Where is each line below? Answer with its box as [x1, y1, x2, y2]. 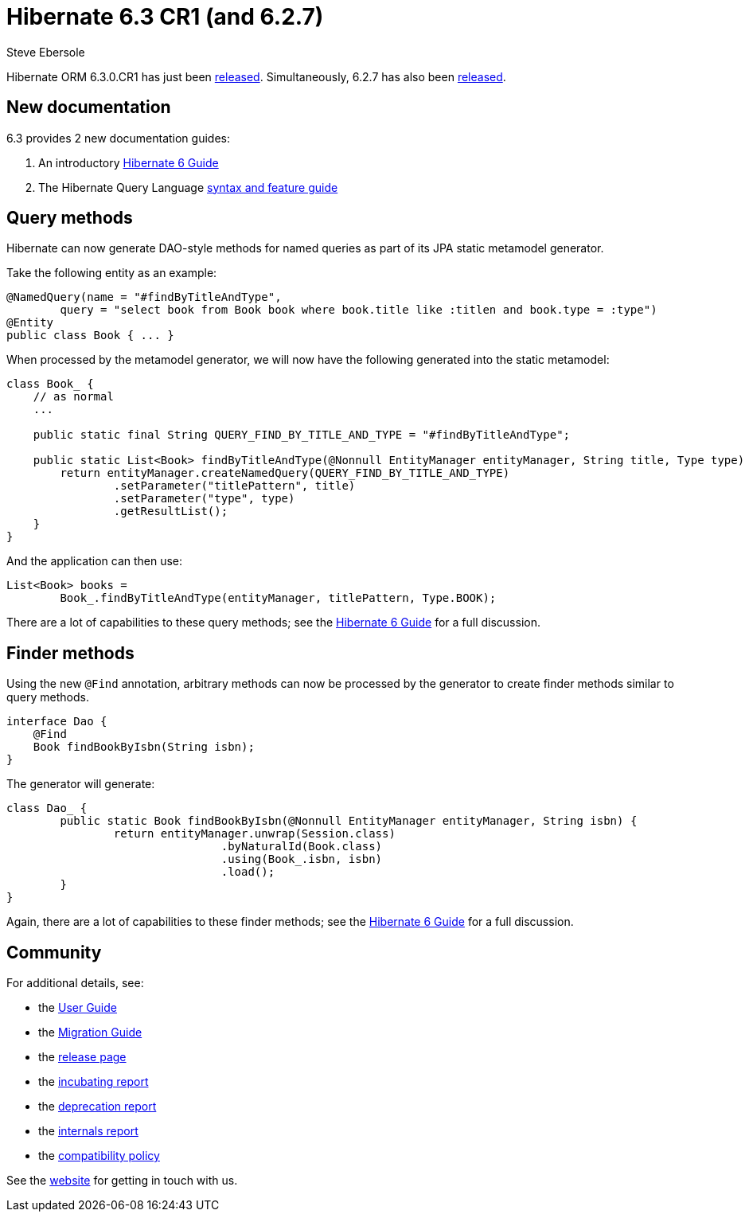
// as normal [33, 390, 114, 404]
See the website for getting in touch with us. [6, 1173, 238, 1188]
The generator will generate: [6, 777, 155, 791]
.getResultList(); [113, 505, 228, 518]
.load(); [220, 865, 275, 879]
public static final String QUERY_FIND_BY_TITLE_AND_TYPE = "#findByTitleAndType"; [33, 428, 571, 442]
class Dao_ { [6, 802, 88, 815]
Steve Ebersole [6, 45, 85, 59]
